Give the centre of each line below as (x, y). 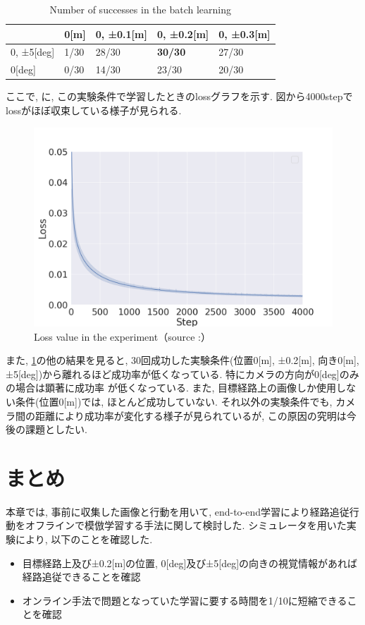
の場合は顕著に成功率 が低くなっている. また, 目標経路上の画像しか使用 (171, 388)
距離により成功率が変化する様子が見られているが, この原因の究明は (191, 415)
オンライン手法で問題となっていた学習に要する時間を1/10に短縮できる (185, 600)
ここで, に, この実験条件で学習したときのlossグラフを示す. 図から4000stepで (179, 96)
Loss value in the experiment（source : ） (122, 336)
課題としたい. (56, 429)
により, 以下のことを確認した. (84, 539)
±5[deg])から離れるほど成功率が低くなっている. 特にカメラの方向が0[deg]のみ (182, 374)
